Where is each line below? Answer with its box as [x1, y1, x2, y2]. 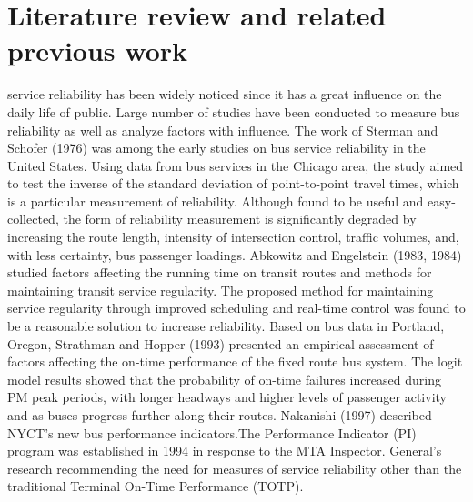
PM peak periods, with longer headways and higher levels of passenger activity [7, 387, 447, 407]
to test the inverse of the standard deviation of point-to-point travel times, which [7, 174, 459, 193]
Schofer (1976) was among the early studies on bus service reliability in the [7, 138, 426, 157]
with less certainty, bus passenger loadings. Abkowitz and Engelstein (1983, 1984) [7, 245, 462, 264]
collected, [7, 209, 59, 228]
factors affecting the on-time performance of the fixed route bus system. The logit [7, 352, 463, 371]
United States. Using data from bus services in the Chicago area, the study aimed [7, 156, 464, 175]
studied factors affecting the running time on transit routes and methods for [7, 263, 432, 282]
